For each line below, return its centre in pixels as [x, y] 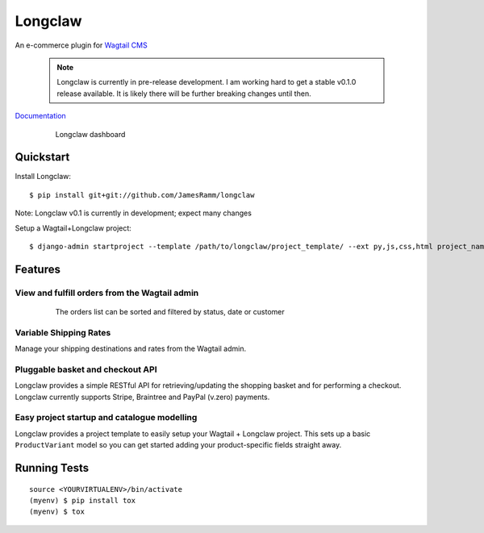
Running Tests [52, 468]
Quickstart [42, 157]
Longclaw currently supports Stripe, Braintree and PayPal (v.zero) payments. [142, 397]
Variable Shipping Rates [63, 332]
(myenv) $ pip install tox [83, 500]
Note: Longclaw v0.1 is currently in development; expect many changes [133, 213]
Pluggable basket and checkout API [86, 369]
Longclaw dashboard [90, 134]
